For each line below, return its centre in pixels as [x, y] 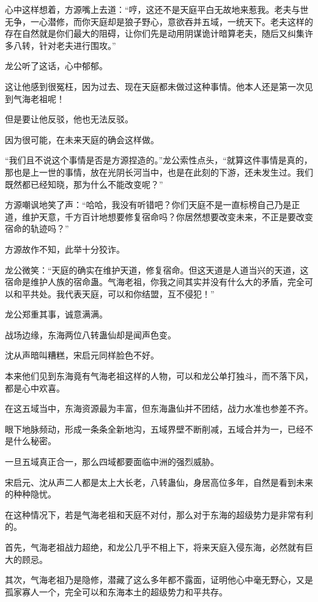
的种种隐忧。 [31, 494]
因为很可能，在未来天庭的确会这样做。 [82, 139]
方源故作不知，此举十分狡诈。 [65, 249]
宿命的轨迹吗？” [37, 229]
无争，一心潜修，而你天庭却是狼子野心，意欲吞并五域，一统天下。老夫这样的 [159, 21]
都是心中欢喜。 [35, 388]
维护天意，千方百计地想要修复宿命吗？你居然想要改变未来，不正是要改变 [167, 216]
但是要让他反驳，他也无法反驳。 [69, 119]
